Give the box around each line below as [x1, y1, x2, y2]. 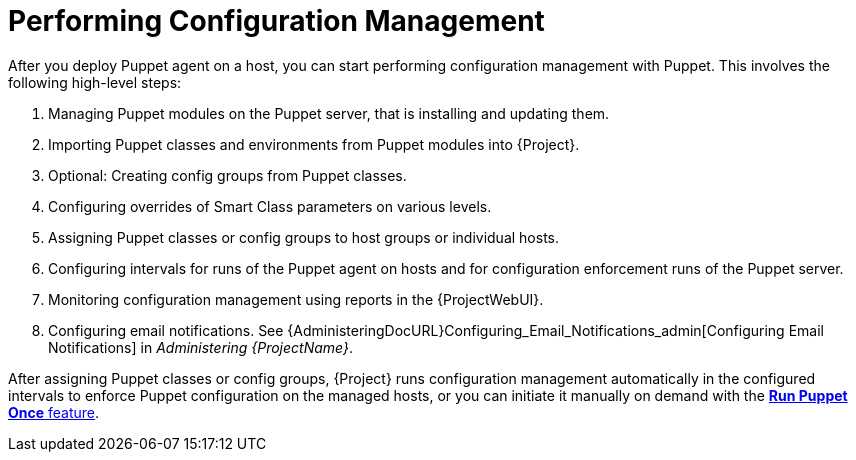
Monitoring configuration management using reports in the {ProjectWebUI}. [48, 290, 544, 308]
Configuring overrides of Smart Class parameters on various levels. [48, 197, 492, 215]
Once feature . [8, 403, 100, 421]
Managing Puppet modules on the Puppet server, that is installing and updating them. [48, 104, 610, 122]
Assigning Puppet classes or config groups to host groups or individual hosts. [48, 228, 559, 246]
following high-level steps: [8, 73, 182, 91]
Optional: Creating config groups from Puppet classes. [48, 166, 407, 184]
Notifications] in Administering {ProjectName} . [48, 338, 353, 356]
